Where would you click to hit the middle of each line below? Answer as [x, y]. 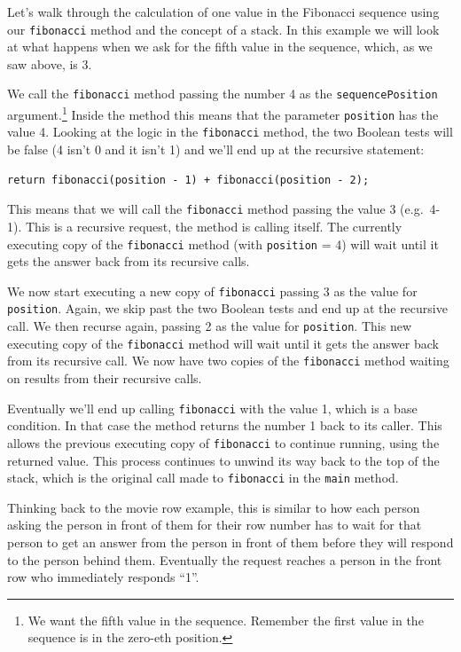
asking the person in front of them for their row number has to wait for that [215, 525]
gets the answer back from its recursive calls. [129, 261]
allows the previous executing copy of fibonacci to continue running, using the [223, 442]
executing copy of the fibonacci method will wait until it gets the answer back [223, 343]
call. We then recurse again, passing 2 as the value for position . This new [209, 326]
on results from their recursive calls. [105, 378]
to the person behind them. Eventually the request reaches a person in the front [225, 559]
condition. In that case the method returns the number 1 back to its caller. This [225, 425]
